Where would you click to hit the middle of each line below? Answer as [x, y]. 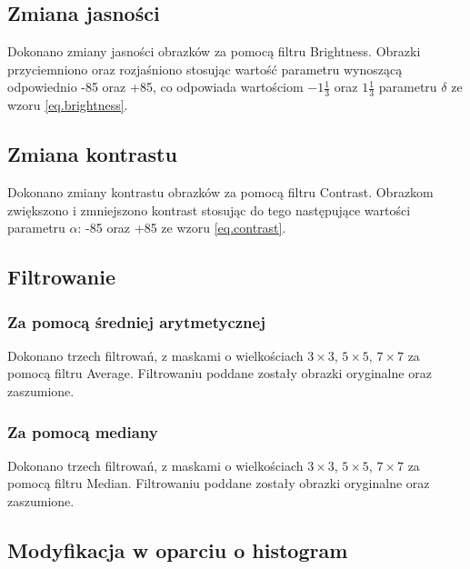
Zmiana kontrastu [92, 154]
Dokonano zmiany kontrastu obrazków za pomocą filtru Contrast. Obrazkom [220, 192]
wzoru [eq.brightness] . [68, 105]
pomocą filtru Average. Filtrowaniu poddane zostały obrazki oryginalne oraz [220, 373]
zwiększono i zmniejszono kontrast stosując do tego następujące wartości [209, 210]
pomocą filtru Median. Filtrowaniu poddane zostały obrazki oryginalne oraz [219, 483]
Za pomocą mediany [83, 431]
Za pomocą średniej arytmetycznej [136, 321]
